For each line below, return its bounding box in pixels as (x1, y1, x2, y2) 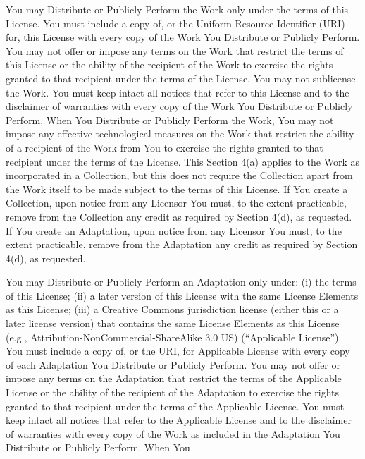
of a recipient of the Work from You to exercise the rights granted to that (6, 140, 323, 154)
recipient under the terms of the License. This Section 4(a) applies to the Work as (6, 154, 359, 169)
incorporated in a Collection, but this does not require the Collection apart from (6, 168, 353, 183)
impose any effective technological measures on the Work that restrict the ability (6, 126, 354, 141)
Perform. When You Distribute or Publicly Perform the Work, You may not (6, 112, 334, 127)
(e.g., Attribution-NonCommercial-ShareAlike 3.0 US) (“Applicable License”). (6, 329, 342, 344)
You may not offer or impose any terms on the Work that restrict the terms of (6, 43, 344, 58)
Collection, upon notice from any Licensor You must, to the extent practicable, (6, 195, 347, 210)
